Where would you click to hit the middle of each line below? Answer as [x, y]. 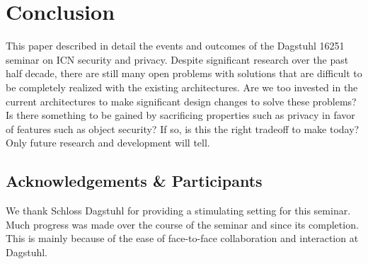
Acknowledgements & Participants [134, 181]
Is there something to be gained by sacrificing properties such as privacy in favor [180, 115]
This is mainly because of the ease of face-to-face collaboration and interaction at [182, 238]
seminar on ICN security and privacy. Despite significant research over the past [177, 59]
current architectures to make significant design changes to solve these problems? [181, 101]
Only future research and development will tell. [108, 143]
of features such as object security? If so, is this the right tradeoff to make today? [183, 128]
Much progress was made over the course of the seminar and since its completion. [182, 224]
